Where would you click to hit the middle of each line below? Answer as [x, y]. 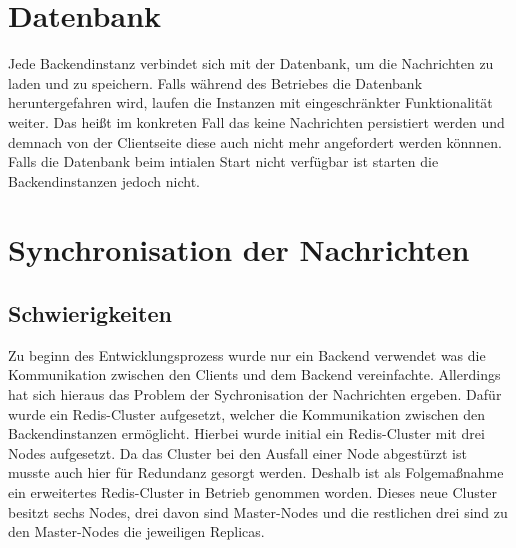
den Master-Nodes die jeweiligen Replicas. [136, 531]
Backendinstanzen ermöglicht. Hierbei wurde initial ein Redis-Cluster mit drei [246, 433]
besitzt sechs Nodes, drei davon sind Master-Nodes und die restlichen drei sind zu [258, 511]
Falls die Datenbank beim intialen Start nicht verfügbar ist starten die [223, 161]
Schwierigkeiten [90, 313]
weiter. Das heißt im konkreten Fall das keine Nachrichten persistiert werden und [256, 121]
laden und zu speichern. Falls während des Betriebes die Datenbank [215, 82]
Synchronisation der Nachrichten [239, 249]
